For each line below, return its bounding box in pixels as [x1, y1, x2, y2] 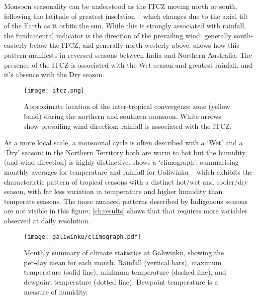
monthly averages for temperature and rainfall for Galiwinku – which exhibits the [4, 166, 253, 177]
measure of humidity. [24, 286, 88, 297]
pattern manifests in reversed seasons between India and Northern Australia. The [4, 49, 252, 60]
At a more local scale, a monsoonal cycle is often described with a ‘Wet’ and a [4, 137, 243, 148]
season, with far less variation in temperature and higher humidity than [4, 186, 223, 197]
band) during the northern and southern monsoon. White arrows [24, 111, 221, 121]
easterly [4, 40, 28, 50]
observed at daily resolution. [4, 215, 90, 225]
